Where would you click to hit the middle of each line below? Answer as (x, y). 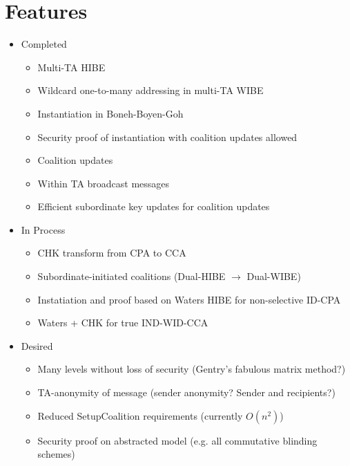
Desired (37, 345)
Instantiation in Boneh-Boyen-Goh (110, 113)
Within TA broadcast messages (104, 183)
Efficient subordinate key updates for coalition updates (154, 206)
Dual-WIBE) (274, 276)
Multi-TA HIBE (71, 67)
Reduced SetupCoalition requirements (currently (140, 415)
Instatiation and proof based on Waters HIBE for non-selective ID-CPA (189, 299)
